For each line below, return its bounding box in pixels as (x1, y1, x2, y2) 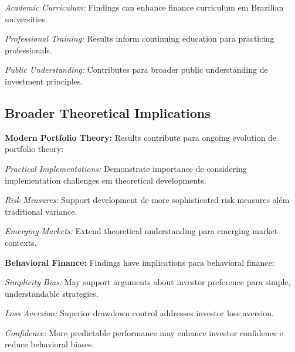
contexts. (5, 236, 37, 248)
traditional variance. (5, 205, 77, 217)
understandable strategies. (5, 287, 99, 299)
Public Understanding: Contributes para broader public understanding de (5, 63, 268, 76)
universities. (5, 12, 48, 25)
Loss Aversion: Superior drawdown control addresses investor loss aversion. (5, 307, 274, 319)
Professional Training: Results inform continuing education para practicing (5, 32, 274, 45)
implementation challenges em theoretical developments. (5, 174, 206, 186)
